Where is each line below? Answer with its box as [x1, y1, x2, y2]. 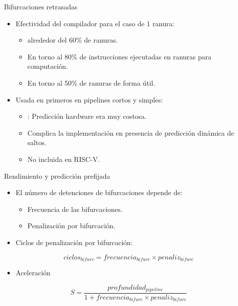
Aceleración [15, 267, 50, 277]
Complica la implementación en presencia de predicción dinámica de [27, 127, 235, 138]
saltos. [27, 137, 47, 148]
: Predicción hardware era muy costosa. [27, 111, 147, 121]
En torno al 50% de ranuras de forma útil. [27, 77, 155, 88]
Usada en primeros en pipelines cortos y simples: [15, 94, 163, 104]
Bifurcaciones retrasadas [4, 1, 78, 11]
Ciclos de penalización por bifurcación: [15, 237, 133, 247]
